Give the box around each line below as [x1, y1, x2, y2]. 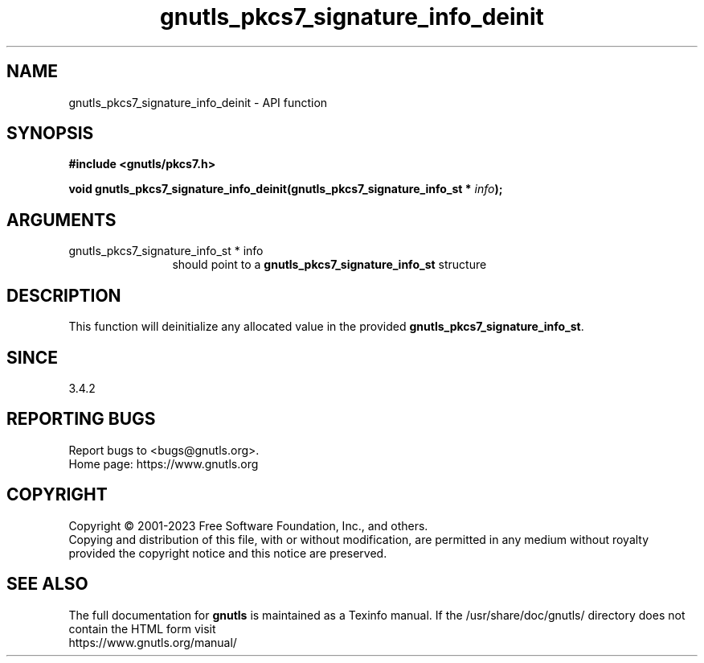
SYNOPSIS [6, 123, 94, 144]
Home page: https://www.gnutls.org [68, 456, 259, 471]
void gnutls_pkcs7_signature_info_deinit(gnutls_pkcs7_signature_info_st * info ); [68, 182, 503, 196]
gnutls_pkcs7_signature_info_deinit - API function [68, 95, 328, 109]
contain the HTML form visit [68, 621, 216, 636]
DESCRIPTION [6, 285, 121, 306]
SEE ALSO [6, 574, 88, 595]
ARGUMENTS [6, 209, 117, 230]
